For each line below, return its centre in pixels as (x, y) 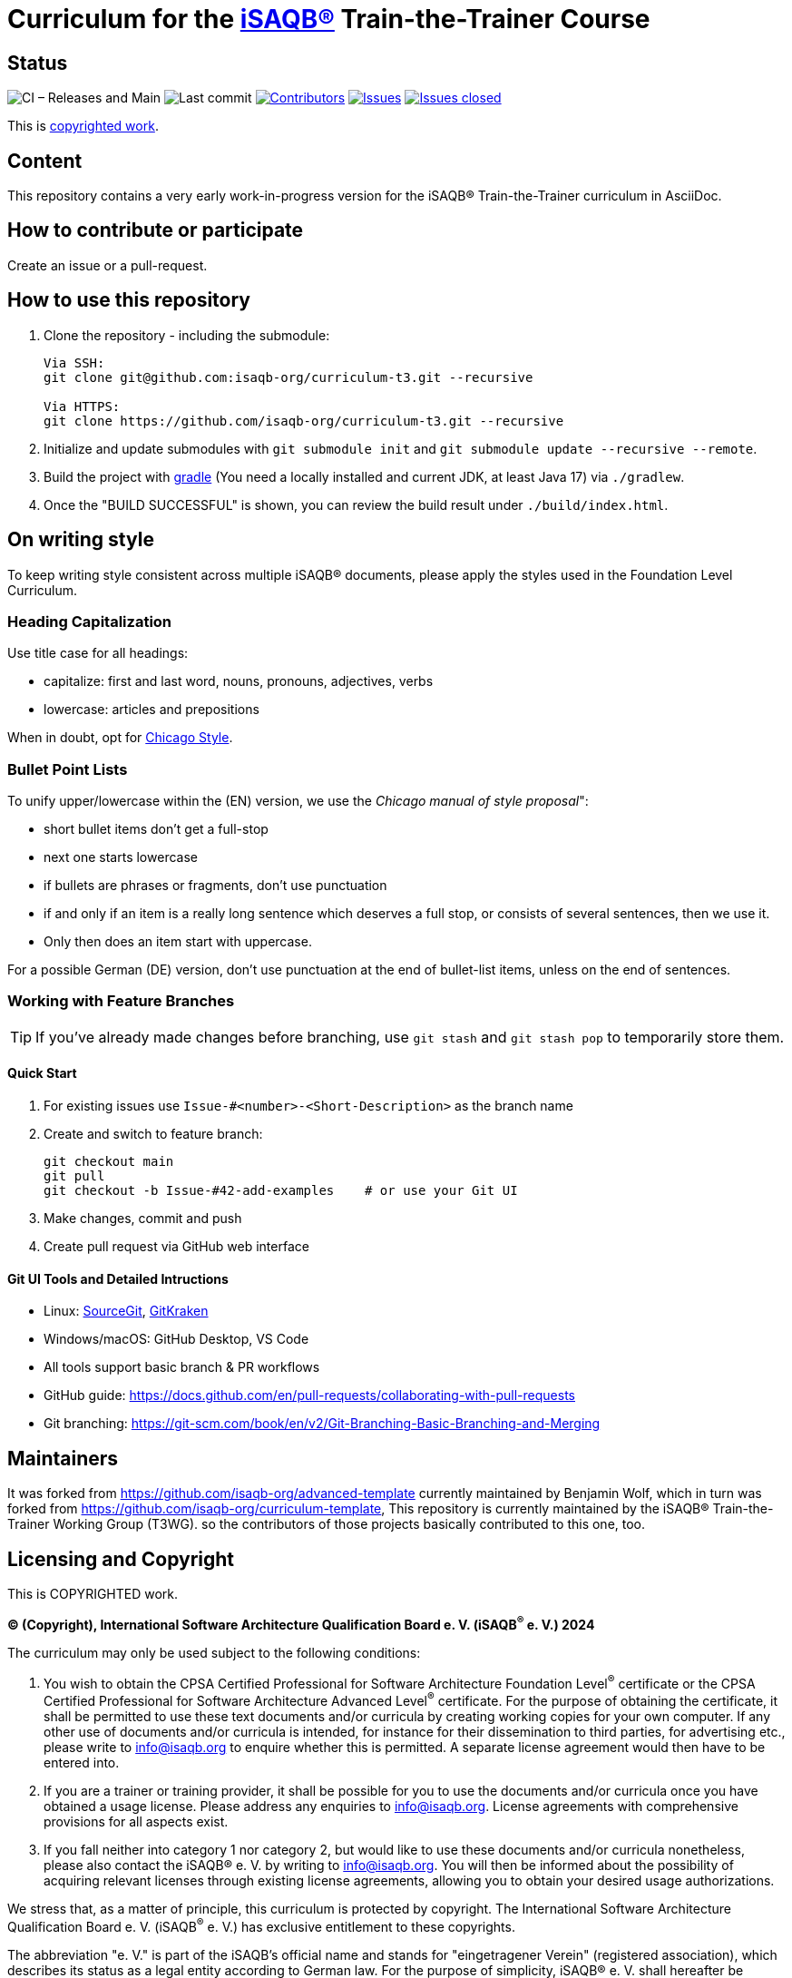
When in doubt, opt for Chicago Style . (120, 738)
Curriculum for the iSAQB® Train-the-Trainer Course (329, 19)
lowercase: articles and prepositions (152, 710)
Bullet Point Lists (68, 769)
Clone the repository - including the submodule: (187, 335)
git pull (74, 1176)
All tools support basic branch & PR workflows (182, 1367)
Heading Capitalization (90, 621)
